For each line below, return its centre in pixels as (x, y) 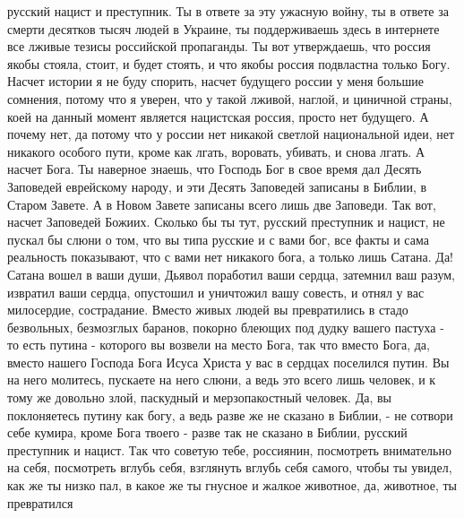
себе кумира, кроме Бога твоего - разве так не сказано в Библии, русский (207, 432)
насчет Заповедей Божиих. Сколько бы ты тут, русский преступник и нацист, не (226, 222)
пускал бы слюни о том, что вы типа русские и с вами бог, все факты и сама (218, 239)
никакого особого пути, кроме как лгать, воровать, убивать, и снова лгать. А (216, 151)
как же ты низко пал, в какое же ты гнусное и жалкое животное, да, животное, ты (232, 485)
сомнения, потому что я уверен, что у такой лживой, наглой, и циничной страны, (230, 98)
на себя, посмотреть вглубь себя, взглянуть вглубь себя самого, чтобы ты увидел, (230, 467)
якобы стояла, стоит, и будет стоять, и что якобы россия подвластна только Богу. (229, 63)
